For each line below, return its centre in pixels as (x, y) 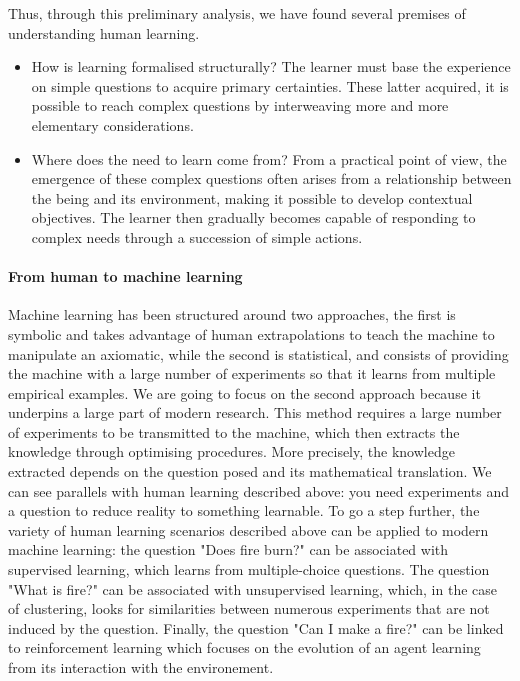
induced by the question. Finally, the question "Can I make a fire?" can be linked (256, 627)
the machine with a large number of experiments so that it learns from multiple (252, 373)
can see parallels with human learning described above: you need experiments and (258, 490)
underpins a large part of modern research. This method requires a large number (255, 412)
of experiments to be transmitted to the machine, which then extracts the (234, 431)
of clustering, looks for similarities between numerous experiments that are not (249, 608)
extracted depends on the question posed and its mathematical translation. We (250, 471)
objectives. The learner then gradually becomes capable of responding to (253, 217)
